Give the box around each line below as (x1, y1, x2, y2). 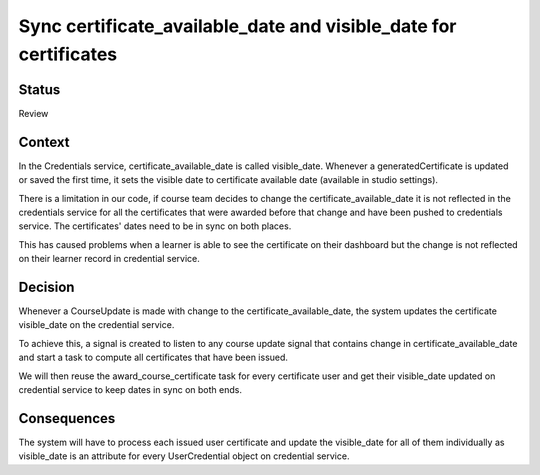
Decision (18, 278, 75, 295)
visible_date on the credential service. (18, 319, 175, 331)
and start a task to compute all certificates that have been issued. (18, 351, 289, 364)
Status (18, 81, 61, 98)
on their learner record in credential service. (18, 253, 200, 265)
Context (18, 133, 70, 150)
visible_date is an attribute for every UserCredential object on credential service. (18, 450, 350, 462)
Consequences (18, 410, 116, 427)
